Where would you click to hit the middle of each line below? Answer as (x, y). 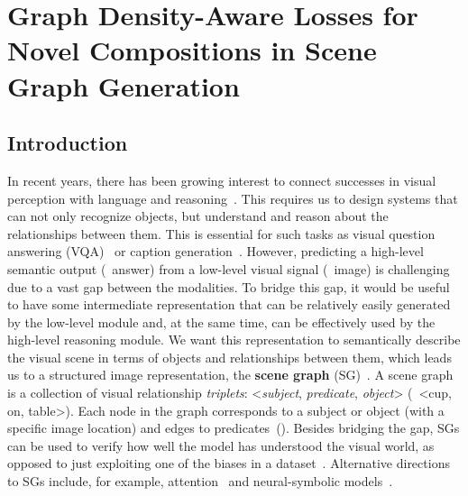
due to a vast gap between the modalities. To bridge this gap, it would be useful (229, 286)
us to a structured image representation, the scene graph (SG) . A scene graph (230, 375)
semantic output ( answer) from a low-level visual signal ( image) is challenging (229, 268)
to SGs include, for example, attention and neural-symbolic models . (200, 481)
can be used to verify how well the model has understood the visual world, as (221, 445)
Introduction (68, 143)
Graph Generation (124, 85)
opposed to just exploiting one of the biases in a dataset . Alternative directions (229, 463)
